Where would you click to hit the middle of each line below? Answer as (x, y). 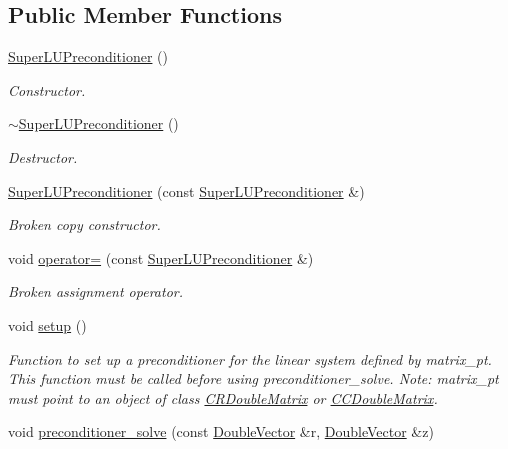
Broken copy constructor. (84, 224)
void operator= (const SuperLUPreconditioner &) (161, 257)
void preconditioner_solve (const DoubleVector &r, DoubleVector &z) (221, 431)
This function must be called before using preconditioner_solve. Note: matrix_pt (253, 378)
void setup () (47, 324)
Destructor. (43, 156)
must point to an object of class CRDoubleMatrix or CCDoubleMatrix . (223, 397)
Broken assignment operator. (95, 291)
